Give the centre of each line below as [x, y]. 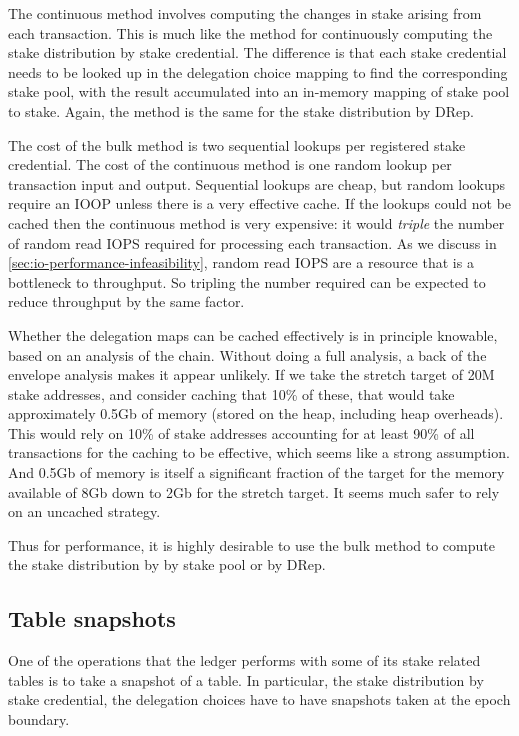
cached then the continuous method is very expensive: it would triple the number [256, 222]
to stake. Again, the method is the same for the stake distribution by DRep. [241, 110]
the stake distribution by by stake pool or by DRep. [167, 564]
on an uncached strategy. [84, 511]
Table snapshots [92, 618]
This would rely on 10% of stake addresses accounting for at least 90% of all [241, 432]
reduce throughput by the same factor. [126, 301]
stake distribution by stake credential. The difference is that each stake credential [257, 52]
